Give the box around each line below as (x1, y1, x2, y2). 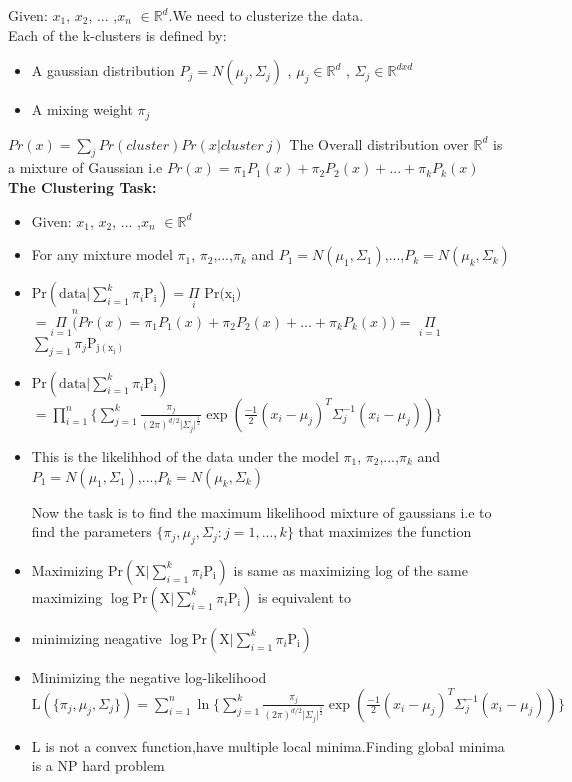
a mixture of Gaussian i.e (8, 157, 163, 178)
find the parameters (31, 521, 152, 542)
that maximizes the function (298, 521, 472, 542)
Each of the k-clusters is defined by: (8, 24, 227, 45)
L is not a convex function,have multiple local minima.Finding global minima (31, 735, 505, 756)
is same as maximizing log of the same (233, 559, 468, 580)
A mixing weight (31, 99, 133, 120)
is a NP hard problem (31, 755, 165, 776)
